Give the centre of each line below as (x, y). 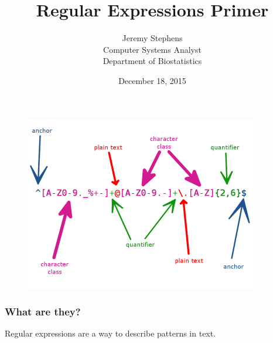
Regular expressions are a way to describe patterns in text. (110, 333)
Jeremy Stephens (152, 38)
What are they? (43, 312)
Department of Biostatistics (152, 61)
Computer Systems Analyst (152, 49)
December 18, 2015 (152, 80)
